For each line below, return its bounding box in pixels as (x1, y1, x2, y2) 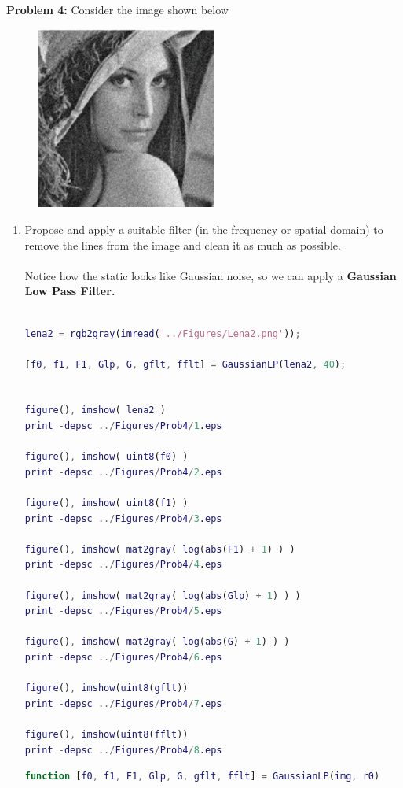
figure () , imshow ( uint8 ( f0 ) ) (24, 451, 189, 463)
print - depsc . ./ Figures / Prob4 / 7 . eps (24, 697, 222, 709)
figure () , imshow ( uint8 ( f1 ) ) (24, 498, 189, 509)
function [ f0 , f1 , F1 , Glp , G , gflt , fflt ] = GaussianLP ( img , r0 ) (24, 771, 380, 782)
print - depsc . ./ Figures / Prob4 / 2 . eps (24, 466, 222, 478)
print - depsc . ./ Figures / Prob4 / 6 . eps (24, 651, 222, 663)
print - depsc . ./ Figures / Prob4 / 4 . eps (24, 559, 222, 571)
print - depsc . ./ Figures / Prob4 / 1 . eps (24, 420, 222, 432)
